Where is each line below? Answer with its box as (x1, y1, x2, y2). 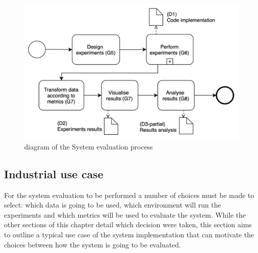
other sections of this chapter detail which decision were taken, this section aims (4, 219, 252, 230)
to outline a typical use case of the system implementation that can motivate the (4, 229, 254, 240)
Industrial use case (4, 166, 104, 181)
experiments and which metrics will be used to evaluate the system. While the (4, 209, 246, 220)
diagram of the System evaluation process (24, 141, 153, 151)
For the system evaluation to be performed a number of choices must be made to (4, 189, 254, 200)
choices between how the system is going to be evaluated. (4, 239, 181, 249)
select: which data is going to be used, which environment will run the (4, 199, 221, 210)
